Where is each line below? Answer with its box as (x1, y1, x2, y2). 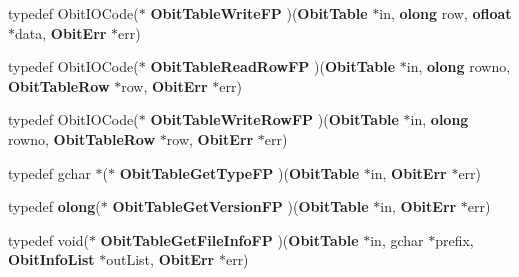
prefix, (435, 229, 474, 250)
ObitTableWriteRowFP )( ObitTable (150, 109, 399, 130)
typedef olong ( (8, 196, 101, 217)
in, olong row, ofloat (379, 3, 512, 23)
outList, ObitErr (106, 249, 215, 270)
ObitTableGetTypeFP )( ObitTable (119, 162, 360, 183)
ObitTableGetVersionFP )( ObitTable (112, 196, 369, 217)
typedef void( (8, 229, 89, 250)
